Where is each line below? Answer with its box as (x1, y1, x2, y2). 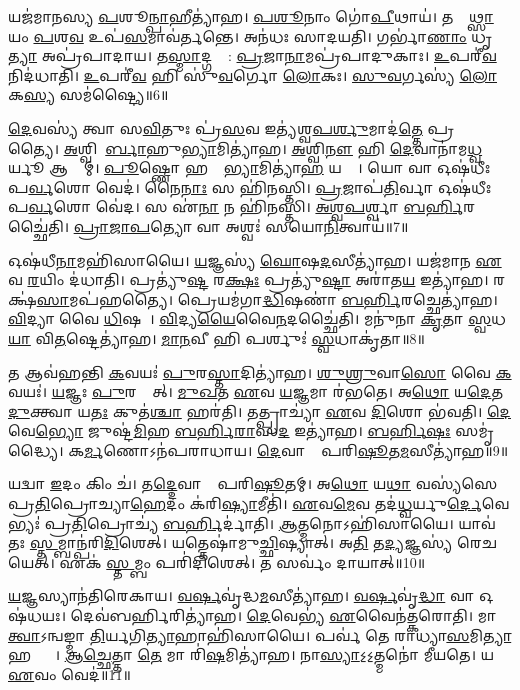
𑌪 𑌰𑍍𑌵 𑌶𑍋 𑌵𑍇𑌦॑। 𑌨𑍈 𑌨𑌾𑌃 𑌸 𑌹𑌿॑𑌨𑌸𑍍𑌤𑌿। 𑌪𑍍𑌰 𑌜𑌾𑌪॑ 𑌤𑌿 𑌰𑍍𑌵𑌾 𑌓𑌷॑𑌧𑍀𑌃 (8, 176, 492, 197)
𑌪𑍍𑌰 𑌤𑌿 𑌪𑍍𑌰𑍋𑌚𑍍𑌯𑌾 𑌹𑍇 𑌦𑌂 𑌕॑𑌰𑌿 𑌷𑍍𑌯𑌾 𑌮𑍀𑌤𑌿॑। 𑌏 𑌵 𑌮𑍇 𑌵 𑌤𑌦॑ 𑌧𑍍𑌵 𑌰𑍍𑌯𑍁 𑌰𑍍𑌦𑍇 (8, 493, 482, 514)
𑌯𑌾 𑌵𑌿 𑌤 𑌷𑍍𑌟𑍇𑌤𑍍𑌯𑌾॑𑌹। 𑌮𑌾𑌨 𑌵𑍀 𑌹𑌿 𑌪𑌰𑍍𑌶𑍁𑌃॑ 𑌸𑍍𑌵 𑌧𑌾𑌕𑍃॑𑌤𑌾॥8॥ (8, 327, 425, 348)
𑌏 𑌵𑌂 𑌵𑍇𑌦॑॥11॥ (8, 663, 131, 684)
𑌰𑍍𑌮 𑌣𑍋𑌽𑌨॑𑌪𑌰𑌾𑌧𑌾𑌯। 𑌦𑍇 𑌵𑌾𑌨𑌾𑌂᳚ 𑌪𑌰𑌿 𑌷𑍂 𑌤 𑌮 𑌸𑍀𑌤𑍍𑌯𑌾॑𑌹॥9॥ (84, 439, 509, 460)
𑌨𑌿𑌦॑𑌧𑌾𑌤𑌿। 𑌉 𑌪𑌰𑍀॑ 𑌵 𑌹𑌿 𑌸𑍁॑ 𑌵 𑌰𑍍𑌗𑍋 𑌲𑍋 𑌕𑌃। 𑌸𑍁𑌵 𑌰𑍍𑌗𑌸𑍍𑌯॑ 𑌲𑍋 (8, 64, 498, 85)
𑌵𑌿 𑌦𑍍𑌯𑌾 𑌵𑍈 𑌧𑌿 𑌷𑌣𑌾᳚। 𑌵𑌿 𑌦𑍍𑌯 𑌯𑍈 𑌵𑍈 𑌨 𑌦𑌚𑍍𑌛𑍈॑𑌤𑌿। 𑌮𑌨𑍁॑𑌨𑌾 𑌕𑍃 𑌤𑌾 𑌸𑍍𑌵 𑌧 (8, 308, 506, 329)
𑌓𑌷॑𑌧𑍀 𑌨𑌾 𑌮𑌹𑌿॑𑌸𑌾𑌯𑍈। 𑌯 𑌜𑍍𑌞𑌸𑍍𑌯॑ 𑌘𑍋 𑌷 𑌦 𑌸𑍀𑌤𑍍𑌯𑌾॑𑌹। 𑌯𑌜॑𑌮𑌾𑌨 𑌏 (8, 249, 502, 270)
